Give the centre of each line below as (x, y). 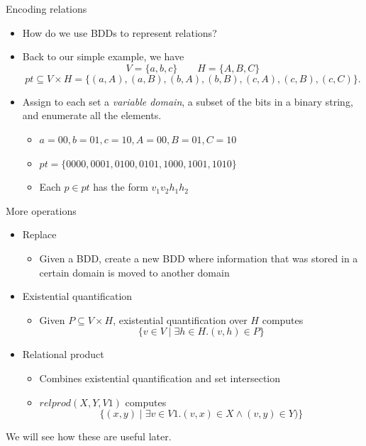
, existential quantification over (180, 319)
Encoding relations (46, 9)
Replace (39, 234)
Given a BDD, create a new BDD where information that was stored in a (199, 258)
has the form (121, 187)
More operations (41, 210)
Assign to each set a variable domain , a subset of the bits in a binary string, (188, 101)
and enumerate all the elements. (92, 115)
